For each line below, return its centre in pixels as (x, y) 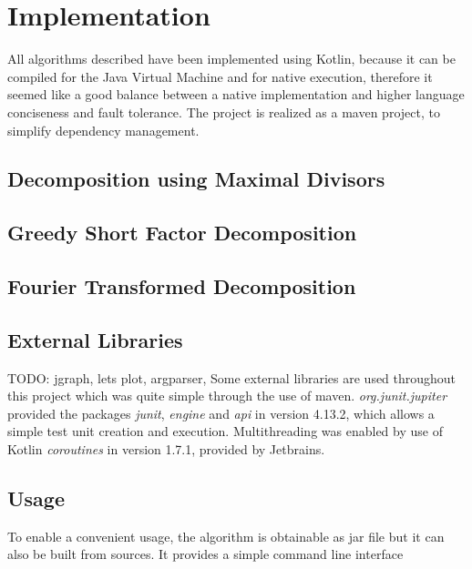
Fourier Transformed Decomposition (182, 286)
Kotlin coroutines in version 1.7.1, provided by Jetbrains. (166, 449)
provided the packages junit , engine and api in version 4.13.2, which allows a (221, 413)
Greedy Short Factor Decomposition (182, 233)
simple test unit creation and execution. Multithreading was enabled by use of (225, 431)
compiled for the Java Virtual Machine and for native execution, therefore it (220, 76)
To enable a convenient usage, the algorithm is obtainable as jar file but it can (226, 536)
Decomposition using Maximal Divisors (196, 179)
